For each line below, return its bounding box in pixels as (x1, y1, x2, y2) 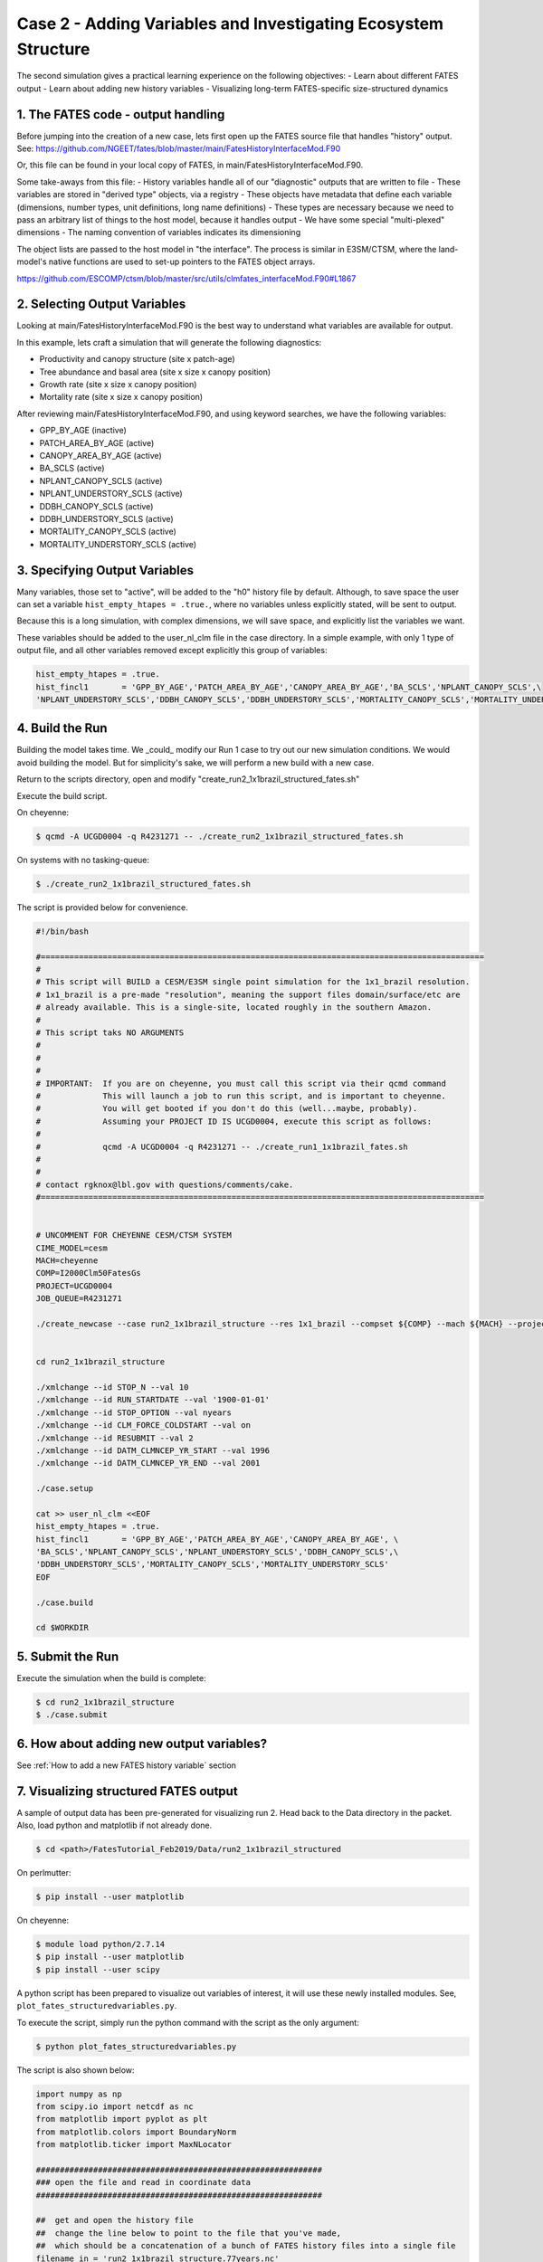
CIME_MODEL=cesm (35, 1242, 109, 1253)
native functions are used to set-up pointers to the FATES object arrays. (48, 256, 316, 267)
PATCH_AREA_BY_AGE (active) (39, 437, 155, 448)
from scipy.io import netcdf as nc (35, 2101, 194, 2112)
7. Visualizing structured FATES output (16, 1783, 239, 1799)
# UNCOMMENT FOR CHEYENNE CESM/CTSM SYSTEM (35, 1231, 233, 1240)
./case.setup (35, 1484, 94, 1494)
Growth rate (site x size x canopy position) (39, 379, 197, 390)
